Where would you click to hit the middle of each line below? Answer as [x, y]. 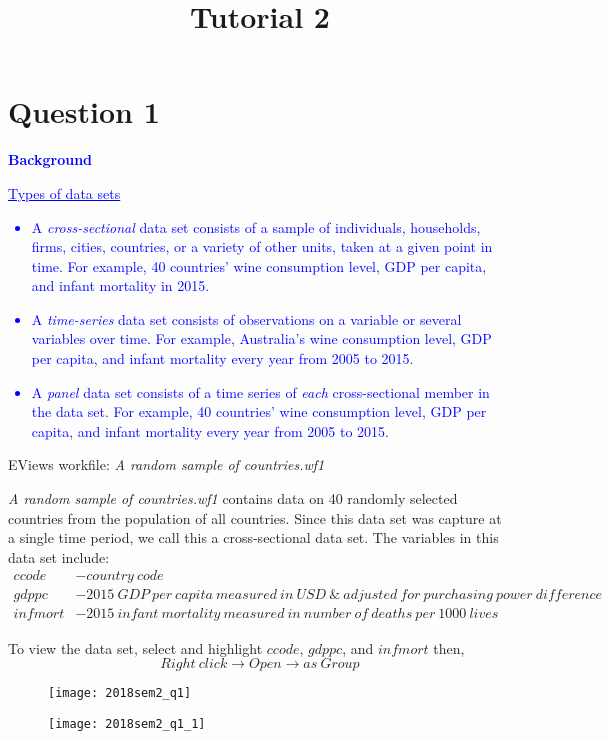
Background [50, 159]
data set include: [59, 556]
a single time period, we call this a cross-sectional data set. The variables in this [253, 537]
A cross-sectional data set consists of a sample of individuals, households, [256, 226]
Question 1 [84, 111]
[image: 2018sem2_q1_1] [127, 723]
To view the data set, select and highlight [135, 647]
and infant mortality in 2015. [120, 285]
